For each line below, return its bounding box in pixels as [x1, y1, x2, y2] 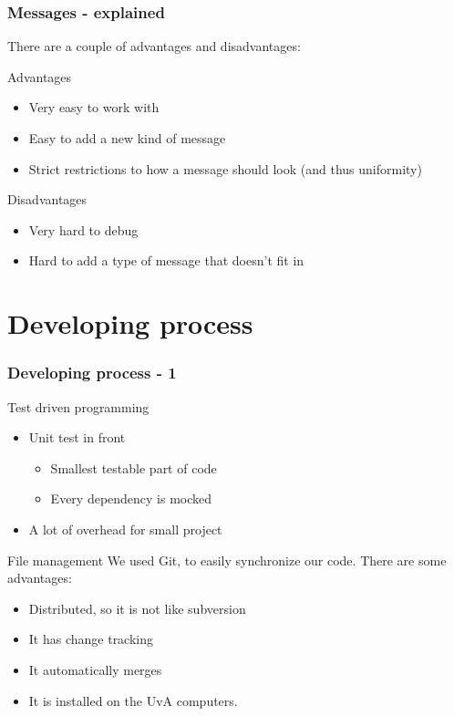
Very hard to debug [28, 220, 139, 239]
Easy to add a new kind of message [28, 129, 226, 147]
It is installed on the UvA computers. [28, 690, 238, 710]
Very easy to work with [28, 98, 160, 117]
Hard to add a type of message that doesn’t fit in [28, 251, 304, 270]
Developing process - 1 [7, 361, 177, 384]
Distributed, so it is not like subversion [28, 598, 246, 617]
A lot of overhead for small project [28, 519, 222, 538]
